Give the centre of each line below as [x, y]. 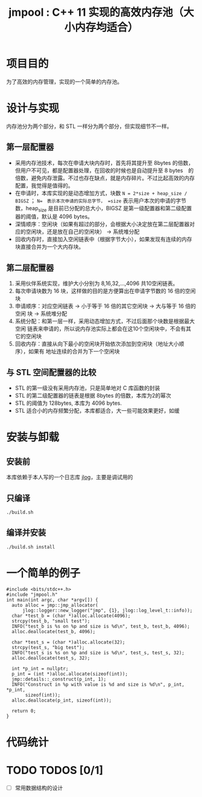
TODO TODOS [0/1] [55, 770]
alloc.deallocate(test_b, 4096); [54, 632]
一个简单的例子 [43, 573]
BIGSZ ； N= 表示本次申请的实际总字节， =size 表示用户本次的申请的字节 [101, 201]
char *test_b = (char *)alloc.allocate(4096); [71, 616]
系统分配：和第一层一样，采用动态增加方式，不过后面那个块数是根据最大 [105, 321]
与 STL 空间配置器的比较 [51, 372]
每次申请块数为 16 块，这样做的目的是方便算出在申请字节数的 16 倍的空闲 [105, 291]
